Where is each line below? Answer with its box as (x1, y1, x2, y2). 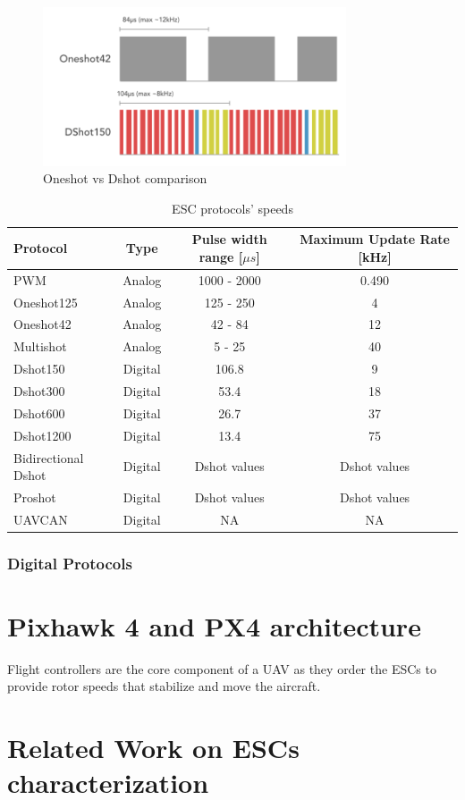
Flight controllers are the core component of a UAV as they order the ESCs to (7, 659, 436, 678)
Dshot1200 (13, 425, 72, 444)
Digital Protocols (7, 552, 132, 574)
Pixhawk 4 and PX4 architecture (7, 607, 421, 644)
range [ (199, 247, 243, 265)
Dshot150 (13, 359, 65, 378)
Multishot (13, 337, 67, 356)
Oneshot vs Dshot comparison (43, 169, 207, 188)
